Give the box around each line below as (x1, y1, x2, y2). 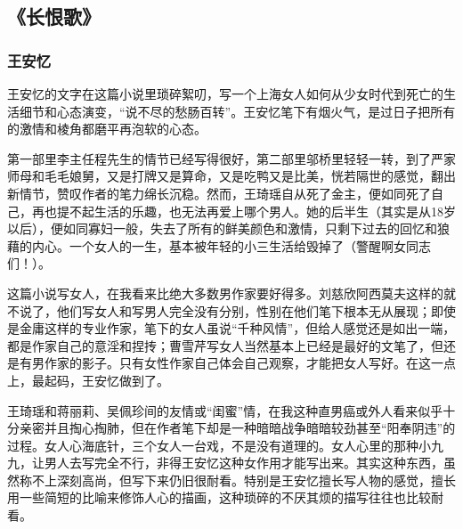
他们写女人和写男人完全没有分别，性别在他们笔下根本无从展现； (56, 301, 431, 320)
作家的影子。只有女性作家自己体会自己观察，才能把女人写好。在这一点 (44, 354, 456, 372)
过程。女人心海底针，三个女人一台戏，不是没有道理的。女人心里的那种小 (7, 435, 431, 454)
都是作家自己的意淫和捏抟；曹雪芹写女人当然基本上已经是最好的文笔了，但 (7, 336, 443, 354)
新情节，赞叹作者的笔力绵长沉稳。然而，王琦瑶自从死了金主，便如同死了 (7, 183, 431, 202)
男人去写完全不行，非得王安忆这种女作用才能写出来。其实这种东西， (44, 453, 443, 472)
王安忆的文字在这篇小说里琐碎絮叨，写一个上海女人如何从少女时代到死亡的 (7, 85, 443, 102)
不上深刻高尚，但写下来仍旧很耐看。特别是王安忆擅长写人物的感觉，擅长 (31, 470, 456, 489)
